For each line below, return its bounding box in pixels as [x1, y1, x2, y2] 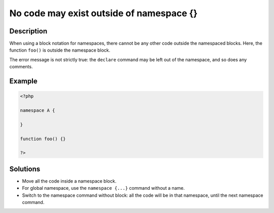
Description [9, 27, 48, 35]
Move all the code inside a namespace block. [22, 178, 117, 184]
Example [9, 77, 38, 86]
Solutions [9, 164, 41, 173]
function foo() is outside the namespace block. [9, 47, 111, 53]
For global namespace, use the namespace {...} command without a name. [22, 185, 185, 191]
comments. [9, 64, 33, 70]
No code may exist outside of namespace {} [9, 8, 198, 19]
